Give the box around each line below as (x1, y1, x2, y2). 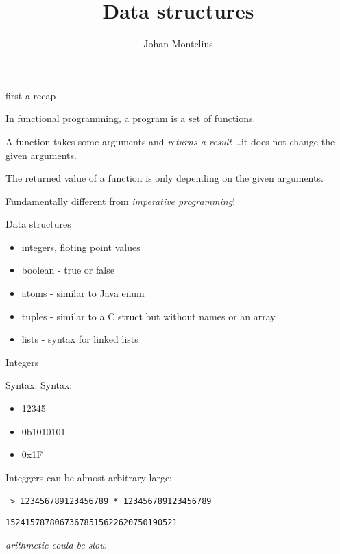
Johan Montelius (143, 36, 213, 51)
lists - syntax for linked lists (21, 332, 138, 346)
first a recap (5, 88, 56, 102)
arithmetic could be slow (5, 537, 106, 551)
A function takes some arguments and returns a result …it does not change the (5, 134, 335, 148)
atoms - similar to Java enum (21, 286, 145, 300)
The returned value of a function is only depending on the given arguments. (5, 171, 324, 185)
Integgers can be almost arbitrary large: (5, 470, 173, 484)
